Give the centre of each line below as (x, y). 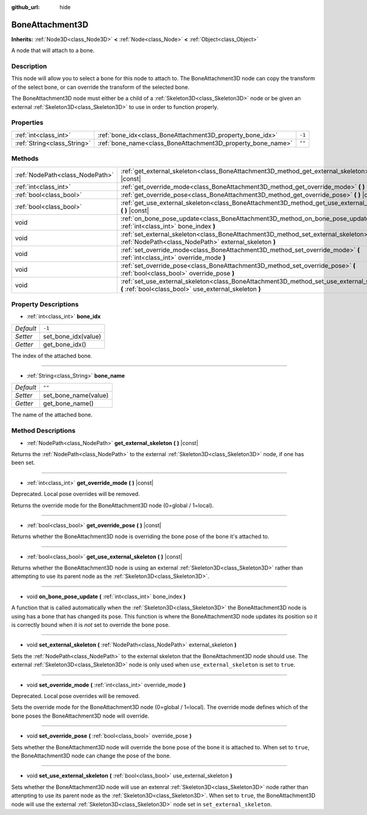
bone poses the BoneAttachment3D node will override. (80, 716)
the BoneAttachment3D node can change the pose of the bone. (91, 756)
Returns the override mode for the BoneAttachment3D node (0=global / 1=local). (113, 505)
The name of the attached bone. (52, 415)
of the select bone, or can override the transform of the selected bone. (100, 87)
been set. (23, 463)
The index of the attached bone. (52, 356)
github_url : (25, 7)
